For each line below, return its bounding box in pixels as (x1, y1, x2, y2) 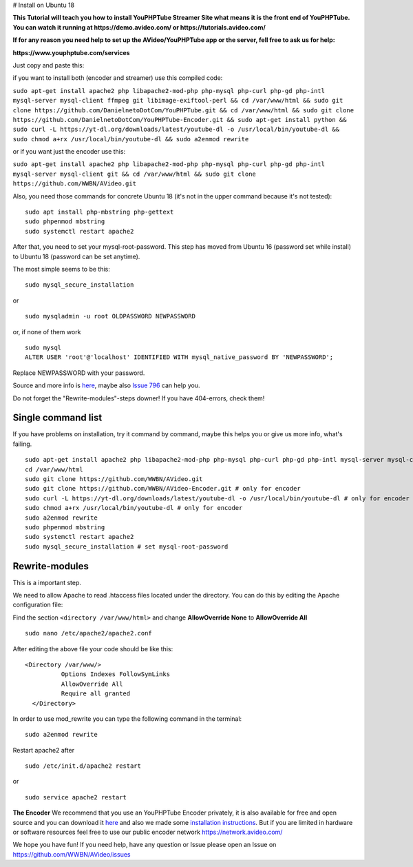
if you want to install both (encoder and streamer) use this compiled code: (12, 74, 223, 82)
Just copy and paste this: (12, 61, 85, 69)
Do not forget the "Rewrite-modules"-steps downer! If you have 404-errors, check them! (12, 394, 265, 402)
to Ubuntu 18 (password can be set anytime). (12, 252, 140, 261)
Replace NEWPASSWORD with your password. (12, 369, 145, 377)
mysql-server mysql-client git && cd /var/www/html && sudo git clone (12, 170, 256, 178)
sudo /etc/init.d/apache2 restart (25, 762, 141, 770)
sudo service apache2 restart (25, 793, 127, 801)
